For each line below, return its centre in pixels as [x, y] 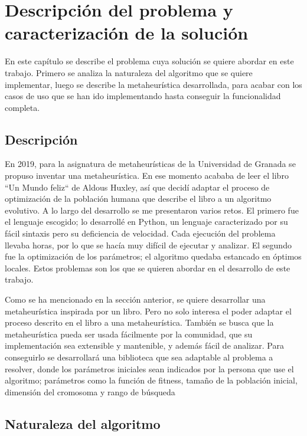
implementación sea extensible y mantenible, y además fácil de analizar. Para [144, 345]
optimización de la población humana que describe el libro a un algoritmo [138, 199]
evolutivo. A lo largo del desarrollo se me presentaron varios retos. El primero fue [152, 210]
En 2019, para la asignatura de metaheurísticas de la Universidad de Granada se [150, 164]
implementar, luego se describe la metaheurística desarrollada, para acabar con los [153, 84]
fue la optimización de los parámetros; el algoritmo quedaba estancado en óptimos [153, 256]
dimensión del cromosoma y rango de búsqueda [90, 391]
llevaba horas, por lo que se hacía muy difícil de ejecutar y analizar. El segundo [148, 245]
